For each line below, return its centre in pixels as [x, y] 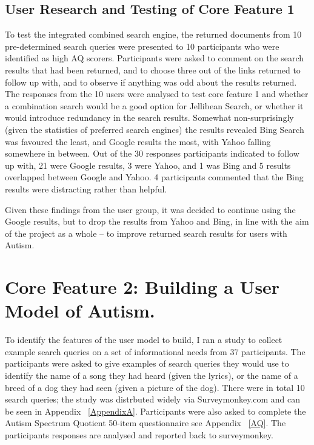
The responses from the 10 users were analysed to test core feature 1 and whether [157, 94]
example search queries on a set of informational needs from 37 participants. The [155, 351]
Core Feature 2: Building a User [142, 287]
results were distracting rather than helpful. [86, 189]
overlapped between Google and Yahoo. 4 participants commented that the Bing [154, 177]
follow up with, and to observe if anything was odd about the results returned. [151, 82]
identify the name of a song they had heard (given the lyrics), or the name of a [152, 375]
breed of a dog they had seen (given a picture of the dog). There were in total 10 [155, 387]
